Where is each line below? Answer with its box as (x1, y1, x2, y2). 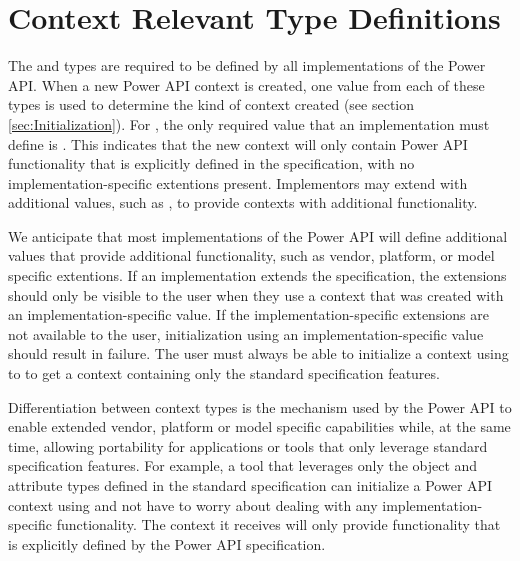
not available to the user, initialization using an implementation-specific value (8, 323, 484, 344)
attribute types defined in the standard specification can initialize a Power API (8, 475, 493, 495)
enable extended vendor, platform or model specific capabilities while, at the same (8, 416, 511, 437)
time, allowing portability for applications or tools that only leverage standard (8, 435, 488, 456)
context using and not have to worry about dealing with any (8, 494, 378, 515)
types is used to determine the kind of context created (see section (8, 94, 415, 115)
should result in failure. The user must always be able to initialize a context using (8, 343, 509, 364)
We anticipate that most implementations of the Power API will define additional (8, 225, 508, 246)
